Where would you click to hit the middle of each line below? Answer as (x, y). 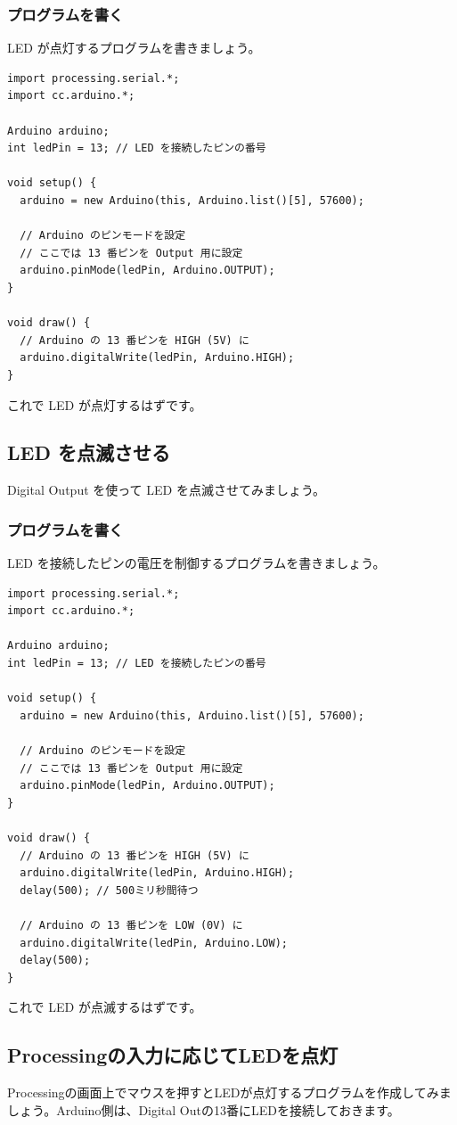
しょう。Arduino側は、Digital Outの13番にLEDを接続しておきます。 (204, 1109)
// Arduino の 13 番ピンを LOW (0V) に (131, 925)
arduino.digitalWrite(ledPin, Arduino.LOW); (154, 943)
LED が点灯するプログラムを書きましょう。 (134, 48)
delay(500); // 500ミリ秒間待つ (109, 890)
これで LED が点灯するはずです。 (105, 404)
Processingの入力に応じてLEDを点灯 (173, 1055)
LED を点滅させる (89, 452)
